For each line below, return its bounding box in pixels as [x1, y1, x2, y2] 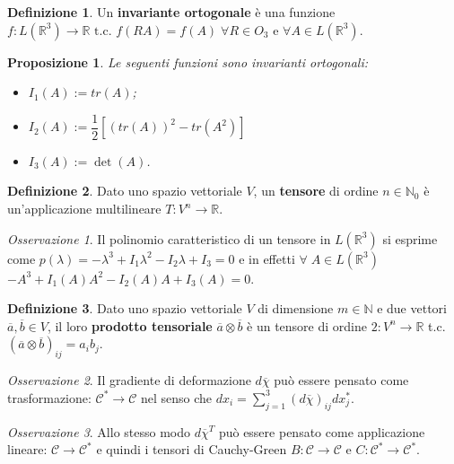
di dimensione [258, 299, 334, 318]
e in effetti [239, 249, 295, 267]
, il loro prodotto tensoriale [47, 316, 213, 335]
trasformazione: [7, 388, 92, 407]
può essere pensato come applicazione [218, 422, 425, 441]
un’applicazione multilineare [7, 199, 162, 218]
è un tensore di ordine [247, 316, 367, 335]
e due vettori [377, 299, 447, 318]
